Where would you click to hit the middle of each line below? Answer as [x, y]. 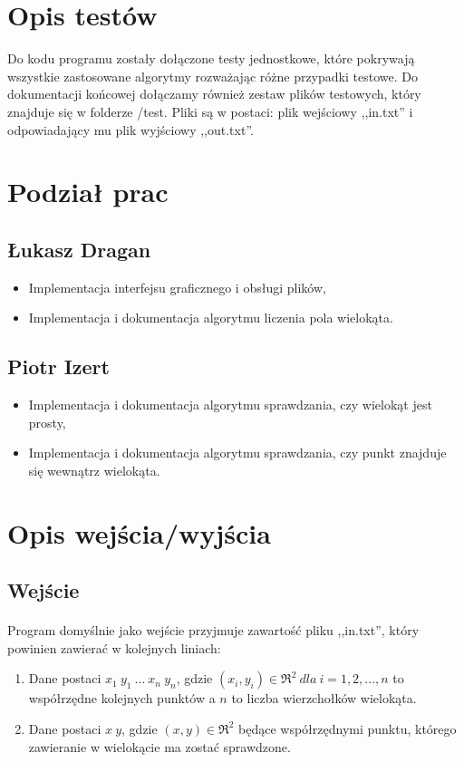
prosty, [47, 422]
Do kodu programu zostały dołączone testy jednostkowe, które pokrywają [211, 58]
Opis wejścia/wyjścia [139, 532]
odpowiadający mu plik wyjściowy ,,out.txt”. [130, 129]
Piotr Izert [58, 367]
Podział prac [88, 192]
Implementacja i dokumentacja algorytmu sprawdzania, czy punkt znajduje [237, 453]
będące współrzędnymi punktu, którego [348, 728]
